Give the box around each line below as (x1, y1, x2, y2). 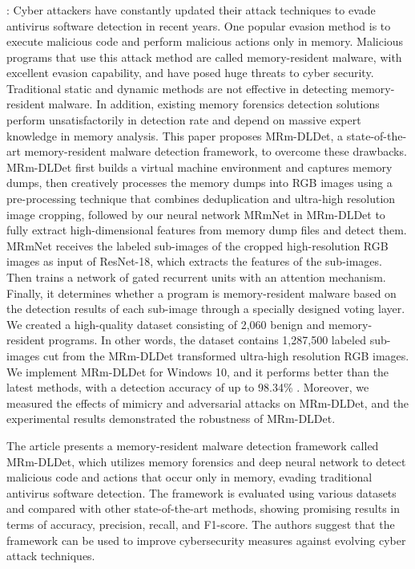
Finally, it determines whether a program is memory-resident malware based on (6, 284, 397, 301)
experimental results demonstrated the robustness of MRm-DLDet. (6, 410, 336, 427)
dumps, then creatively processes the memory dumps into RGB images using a (6, 174, 393, 191)
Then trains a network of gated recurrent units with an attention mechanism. (6, 269, 386, 286)
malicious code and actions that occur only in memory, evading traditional (6, 469, 373, 486)
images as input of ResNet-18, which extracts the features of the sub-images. (6, 253, 382, 270)
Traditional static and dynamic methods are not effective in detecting (6, 79, 348, 96)
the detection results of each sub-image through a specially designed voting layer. (6, 300, 405, 317)
